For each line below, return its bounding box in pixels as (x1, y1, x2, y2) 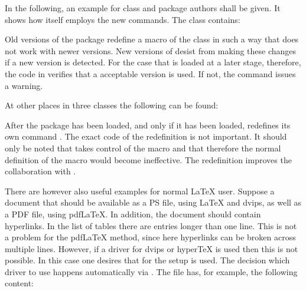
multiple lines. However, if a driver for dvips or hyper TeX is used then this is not (5, 242, 298, 254)
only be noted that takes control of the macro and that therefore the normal (5, 141, 281, 154)
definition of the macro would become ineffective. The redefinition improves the (5, 153, 292, 166)
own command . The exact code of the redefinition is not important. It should (5, 130, 287, 143)
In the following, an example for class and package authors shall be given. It (5, 2, 281, 14)
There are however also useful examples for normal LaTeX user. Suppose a (5, 184, 275, 197)
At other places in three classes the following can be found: (5, 99, 219, 111)
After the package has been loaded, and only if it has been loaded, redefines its (5, 118, 291, 131)
